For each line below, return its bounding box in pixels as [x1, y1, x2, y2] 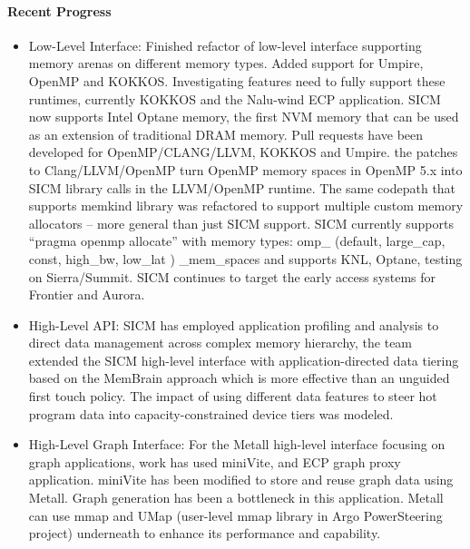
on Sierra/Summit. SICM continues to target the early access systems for [28, 267, 436, 286]
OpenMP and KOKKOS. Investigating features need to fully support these [28, 71, 446, 90]
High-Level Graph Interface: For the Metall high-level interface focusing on [28, 435, 446, 454]
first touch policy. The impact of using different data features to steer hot [28, 387, 437, 406]
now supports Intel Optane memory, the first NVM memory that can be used [28, 107, 459, 126]
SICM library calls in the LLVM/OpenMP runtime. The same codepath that [28, 178, 456, 197]
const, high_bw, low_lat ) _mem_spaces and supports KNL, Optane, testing [28, 249, 463, 268]
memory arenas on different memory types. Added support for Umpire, [28, 54, 424, 73]
